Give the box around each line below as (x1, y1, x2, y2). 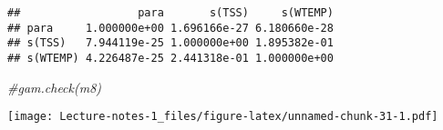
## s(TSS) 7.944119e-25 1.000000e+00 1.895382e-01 (7, 36, 334, 50)
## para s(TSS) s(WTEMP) (7, 6, 334, 19)
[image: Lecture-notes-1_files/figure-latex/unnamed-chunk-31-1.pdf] (7, 110, 438, 124)
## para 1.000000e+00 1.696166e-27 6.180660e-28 (7, 21, 334, 35)
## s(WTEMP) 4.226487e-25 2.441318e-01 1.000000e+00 (7, 51, 334, 65)
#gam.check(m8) (7, 77, 102, 96)
